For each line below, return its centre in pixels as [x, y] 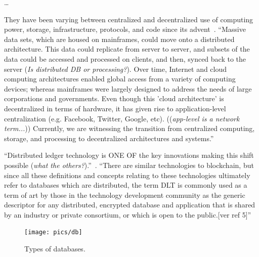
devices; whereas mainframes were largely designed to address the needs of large [128, 88]
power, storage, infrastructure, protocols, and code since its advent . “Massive [125, 29]
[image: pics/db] [53, 232]
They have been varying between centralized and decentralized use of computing [129, 19]
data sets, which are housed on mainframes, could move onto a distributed [119, 39]
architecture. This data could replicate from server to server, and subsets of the [127, 49]
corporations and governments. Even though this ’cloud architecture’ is [114, 98]
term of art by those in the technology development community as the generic [125, 195]
